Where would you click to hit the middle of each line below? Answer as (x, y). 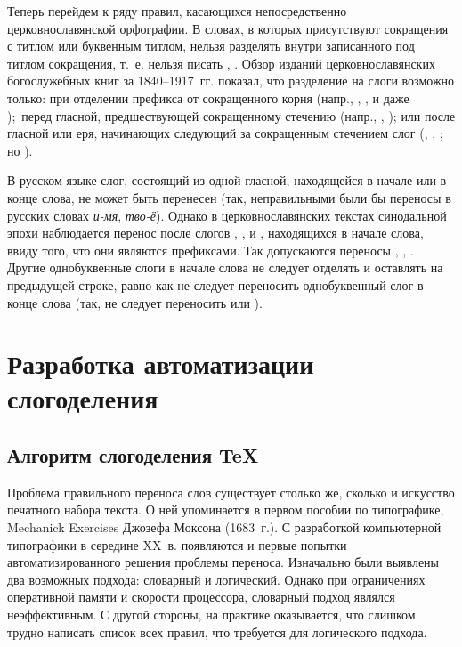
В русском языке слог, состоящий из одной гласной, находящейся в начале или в (227, 180)
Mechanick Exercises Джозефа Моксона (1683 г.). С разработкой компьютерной (224, 527)
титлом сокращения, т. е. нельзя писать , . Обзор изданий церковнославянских (221, 63)
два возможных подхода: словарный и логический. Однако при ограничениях (216, 579)
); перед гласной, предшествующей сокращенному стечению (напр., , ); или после (231, 115)
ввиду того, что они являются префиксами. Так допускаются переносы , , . (211, 250)
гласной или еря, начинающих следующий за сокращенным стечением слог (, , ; (225, 133)
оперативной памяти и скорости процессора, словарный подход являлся (201, 597)
